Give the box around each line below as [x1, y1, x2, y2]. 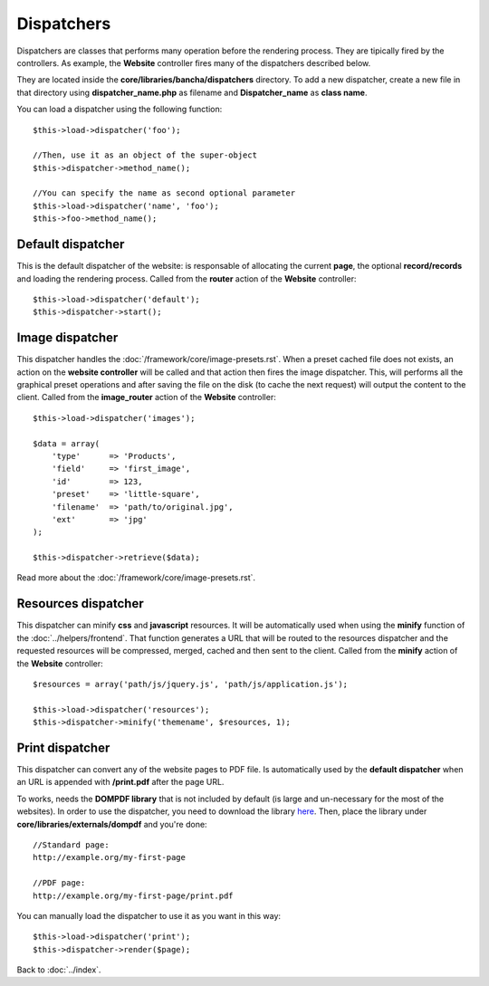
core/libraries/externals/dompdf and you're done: [16, 818, 207, 829]
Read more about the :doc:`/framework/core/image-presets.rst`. [16, 572, 256, 583]
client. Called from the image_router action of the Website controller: [16, 392, 276, 403]
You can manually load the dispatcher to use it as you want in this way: [16, 910, 281, 921]
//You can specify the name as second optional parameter [33, 188, 296, 198]
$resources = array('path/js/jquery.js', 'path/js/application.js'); [33, 679, 349, 689]
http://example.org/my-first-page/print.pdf [33, 890, 235, 901]
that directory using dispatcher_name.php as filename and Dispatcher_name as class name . [16, 87, 368, 98]
